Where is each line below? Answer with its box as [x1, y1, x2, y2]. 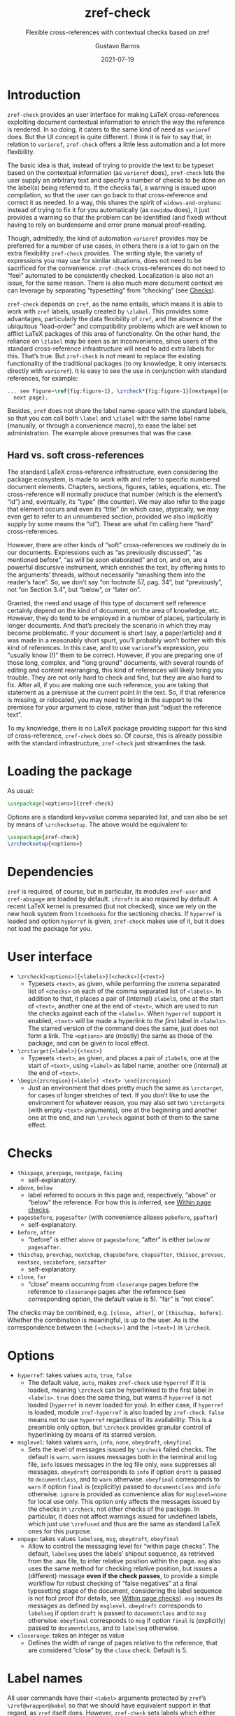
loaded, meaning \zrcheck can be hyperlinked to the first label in [27, 1386, 214, 1394]
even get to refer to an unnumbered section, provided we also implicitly [7, 512, 213, 521]
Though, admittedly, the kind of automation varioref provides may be [7, 234, 208, 242]
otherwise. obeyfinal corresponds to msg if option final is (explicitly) [27, 1616, 226, 1624]
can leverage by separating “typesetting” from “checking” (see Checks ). [7, 286, 216, 295]
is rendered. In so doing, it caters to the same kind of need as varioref [7, 125, 211, 134]
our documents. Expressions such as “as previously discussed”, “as [7, 548, 203, 557]
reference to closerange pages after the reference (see [27, 1287, 187, 1295]
